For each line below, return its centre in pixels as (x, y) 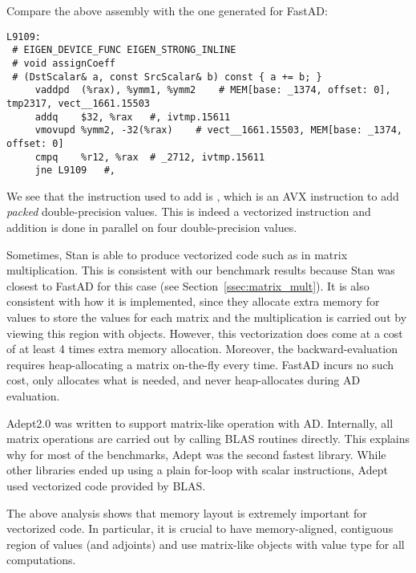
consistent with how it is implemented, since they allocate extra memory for (193, 301)
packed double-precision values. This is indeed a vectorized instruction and (189, 211)
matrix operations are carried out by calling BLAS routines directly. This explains (208, 439)
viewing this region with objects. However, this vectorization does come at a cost (205, 333)
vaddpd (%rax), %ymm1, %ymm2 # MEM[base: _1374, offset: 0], (213, 90)
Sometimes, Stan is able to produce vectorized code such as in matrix (177, 254)
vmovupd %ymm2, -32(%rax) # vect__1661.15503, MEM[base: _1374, (218, 130)
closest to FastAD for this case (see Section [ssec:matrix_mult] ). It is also (188, 285)
